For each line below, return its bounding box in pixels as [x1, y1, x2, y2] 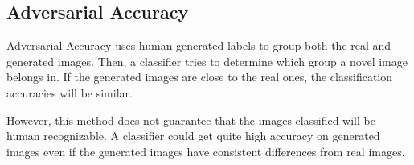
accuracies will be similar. [6, 84, 133, 101]
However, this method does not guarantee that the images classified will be [6, 111, 375, 128]
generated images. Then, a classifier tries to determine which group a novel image [6, 52, 408, 69]
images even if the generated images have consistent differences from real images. [6, 142, 405, 159]
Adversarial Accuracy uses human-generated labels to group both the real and [6, 37, 391, 54]
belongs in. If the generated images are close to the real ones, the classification [6, 68, 393, 85]
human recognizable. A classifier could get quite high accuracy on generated [6, 127, 380, 144]
